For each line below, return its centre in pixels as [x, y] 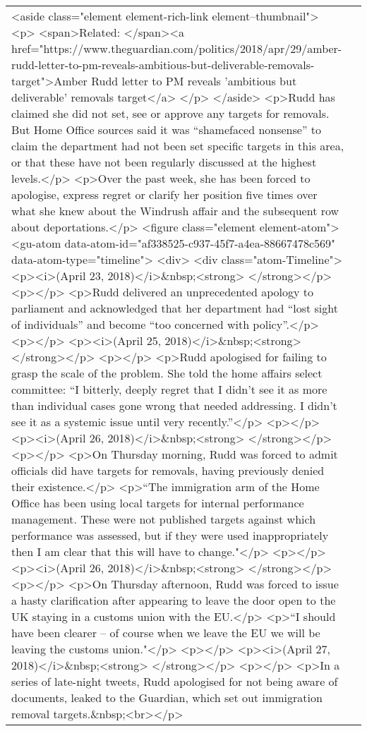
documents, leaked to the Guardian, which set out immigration [167, 697]
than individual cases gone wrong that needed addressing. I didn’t [174, 405]
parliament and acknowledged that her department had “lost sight [175, 308]
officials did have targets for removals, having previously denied [168, 470]
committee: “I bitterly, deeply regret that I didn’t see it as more [169, 389]
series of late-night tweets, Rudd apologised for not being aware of [175, 681]
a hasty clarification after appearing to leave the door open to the [174, 600]
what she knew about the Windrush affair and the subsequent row [175, 211]
